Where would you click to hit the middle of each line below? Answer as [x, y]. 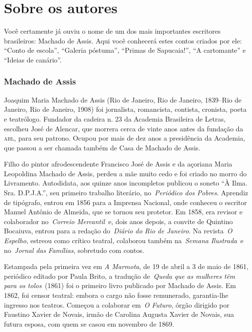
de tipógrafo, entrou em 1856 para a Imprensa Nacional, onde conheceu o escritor [126, 202]
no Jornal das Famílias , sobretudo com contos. [74, 250]
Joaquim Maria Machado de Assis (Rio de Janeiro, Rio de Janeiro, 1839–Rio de [123, 99]
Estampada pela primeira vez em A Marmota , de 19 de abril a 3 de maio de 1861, [126, 266]
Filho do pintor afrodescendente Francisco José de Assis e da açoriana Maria [118, 164]
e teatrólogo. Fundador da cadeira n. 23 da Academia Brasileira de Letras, [115, 118]
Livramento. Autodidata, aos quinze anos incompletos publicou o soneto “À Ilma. [126, 183]
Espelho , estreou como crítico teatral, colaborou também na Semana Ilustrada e [124, 240]
